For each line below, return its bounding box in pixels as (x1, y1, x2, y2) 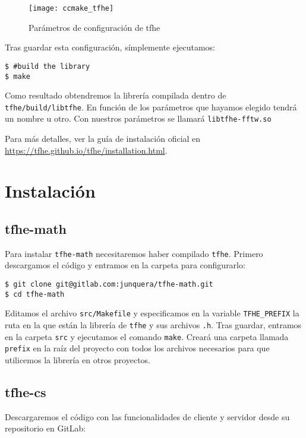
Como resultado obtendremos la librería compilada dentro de (5, 89, 226, 101)
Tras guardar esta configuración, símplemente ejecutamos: (5, 41, 215, 53)
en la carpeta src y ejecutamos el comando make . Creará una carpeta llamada (5, 330, 289, 342)
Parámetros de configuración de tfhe (29, 21, 160, 33)
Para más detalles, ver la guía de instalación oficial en (5, 132, 201, 145)
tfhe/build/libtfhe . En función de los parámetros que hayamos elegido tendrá (5, 100, 297, 113)
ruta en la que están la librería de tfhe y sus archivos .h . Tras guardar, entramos (5, 319, 302, 331)
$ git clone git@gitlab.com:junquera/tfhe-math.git (5, 280, 213, 289)
